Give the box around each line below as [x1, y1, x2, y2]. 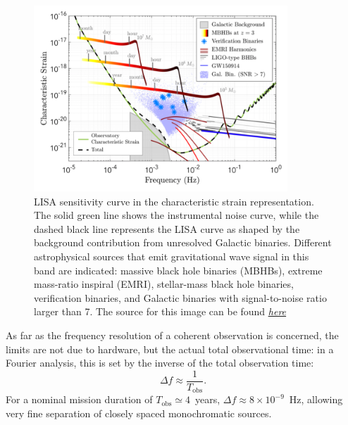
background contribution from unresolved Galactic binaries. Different [34, 235, 332, 250]
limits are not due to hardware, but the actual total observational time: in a [6, 341, 334, 356]
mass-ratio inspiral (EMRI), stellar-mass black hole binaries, [34, 277, 294, 291]
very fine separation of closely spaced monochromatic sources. [6, 405, 272, 420]
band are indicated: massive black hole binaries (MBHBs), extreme [34, 262, 323, 277]
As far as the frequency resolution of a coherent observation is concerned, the [6, 327, 339, 342]
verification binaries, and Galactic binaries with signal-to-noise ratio [34, 290, 327, 305]
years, [195, 392, 220, 407]
